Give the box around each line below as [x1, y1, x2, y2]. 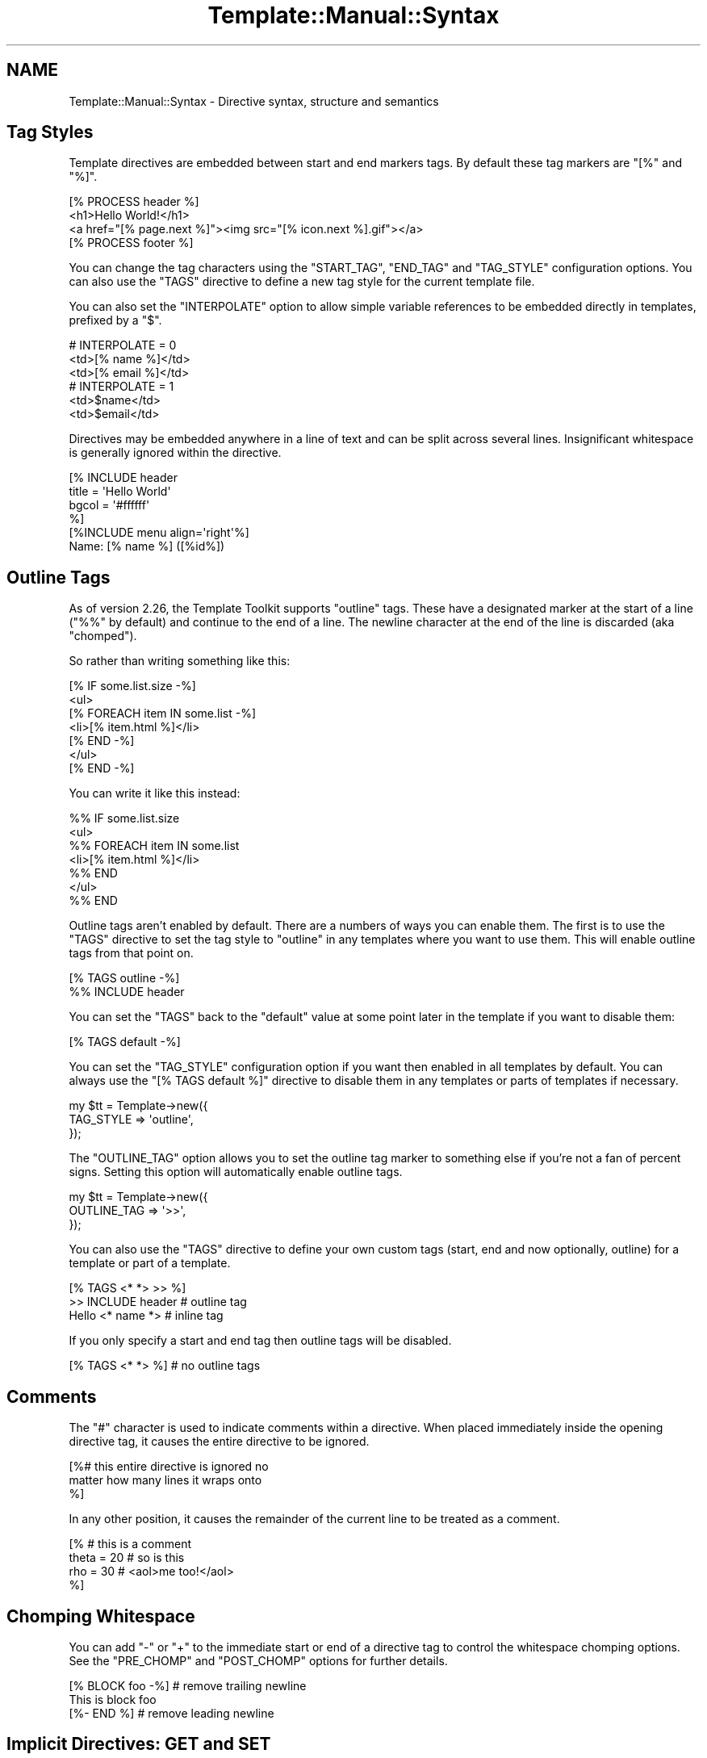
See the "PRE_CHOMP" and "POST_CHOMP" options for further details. [69, 1653, 448, 1668]
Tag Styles [6, 122, 94, 143]
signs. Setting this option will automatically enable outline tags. [69, 1165, 403, 1179]
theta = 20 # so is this [69, 1551, 185, 1565]
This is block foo [69, 1692, 157, 1706]
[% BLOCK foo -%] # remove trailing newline [69, 1678, 307, 1693]
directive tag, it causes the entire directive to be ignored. [69, 1434, 370, 1449]
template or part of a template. [69, 1256, 231, 1270]
